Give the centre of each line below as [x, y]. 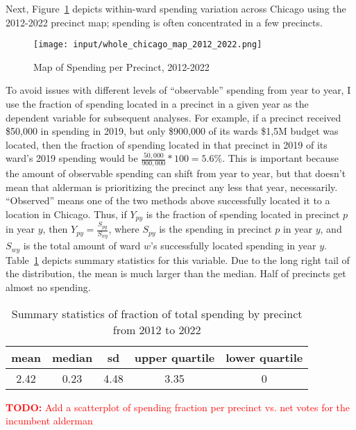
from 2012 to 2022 [157, 329]
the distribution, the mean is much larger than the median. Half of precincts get [176, 273]
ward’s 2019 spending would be [72, 158]
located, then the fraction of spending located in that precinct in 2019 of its [167, 144]
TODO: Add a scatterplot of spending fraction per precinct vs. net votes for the [178, 407]
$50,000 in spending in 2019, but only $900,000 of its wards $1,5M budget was [172, 131]
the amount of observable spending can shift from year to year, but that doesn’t [176, 173]
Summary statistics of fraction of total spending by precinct [157, 313]
